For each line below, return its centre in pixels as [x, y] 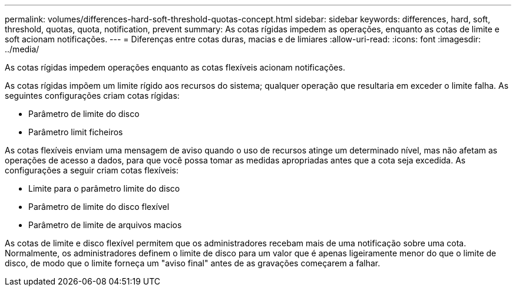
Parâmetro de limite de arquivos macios [105, 225]
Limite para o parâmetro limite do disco [104, 188]
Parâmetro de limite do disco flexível [99, 207]
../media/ [22, 49]
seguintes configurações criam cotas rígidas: [92, 96]
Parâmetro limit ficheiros [76, 132]
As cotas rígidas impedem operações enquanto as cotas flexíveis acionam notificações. [175, 67]
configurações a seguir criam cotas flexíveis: [92, 170]
